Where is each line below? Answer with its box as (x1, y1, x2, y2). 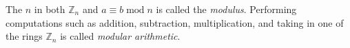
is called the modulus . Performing (156, 2, 297, 16)
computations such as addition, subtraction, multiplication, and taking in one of (6, 15, 344, 29)
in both (34, 2, 65, 16)
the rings (6, 29, 43, 43)
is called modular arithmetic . (60, 29, 181, 43)
